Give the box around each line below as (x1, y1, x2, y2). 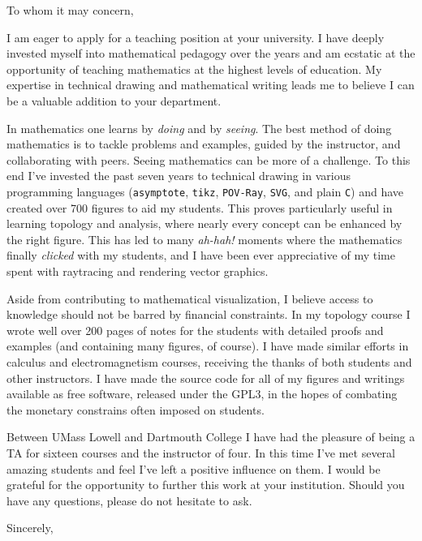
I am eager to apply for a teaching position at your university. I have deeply (6, 28, 385, 45)
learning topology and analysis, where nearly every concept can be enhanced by (6, 215, 403, 232)
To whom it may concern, (6, 2, 134, 18)
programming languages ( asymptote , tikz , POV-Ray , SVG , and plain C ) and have (6, 182, 404, 200)
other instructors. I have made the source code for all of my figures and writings (6, 369, 405, 386)
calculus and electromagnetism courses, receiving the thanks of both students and (6, 353, 412, 370)
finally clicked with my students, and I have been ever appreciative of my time (6, 247, 395, 264)
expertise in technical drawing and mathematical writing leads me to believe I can (6, 76, 415, 93)
